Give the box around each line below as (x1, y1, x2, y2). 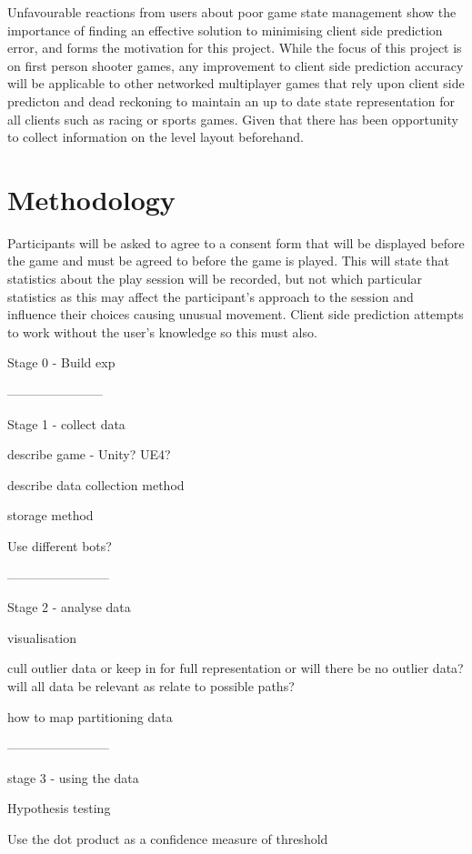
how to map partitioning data (7, 707, 173, 726)
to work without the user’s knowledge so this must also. (7, 322, 317, 341)
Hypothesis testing (7, 799, 111, 818)
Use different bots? (7, 537, 112, 555)
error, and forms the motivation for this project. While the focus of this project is (7, 38, 462, 57)
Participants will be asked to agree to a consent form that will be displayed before (7, 233, 465, 252)
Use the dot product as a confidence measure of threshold (7, 829, 328, 848)
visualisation (7, 628, 77, 647)
